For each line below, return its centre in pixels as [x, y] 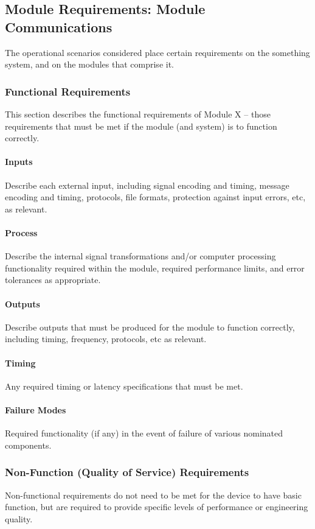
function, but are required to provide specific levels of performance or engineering [157, 507]
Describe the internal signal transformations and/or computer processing [140, 256]
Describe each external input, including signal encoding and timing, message [147, 185]
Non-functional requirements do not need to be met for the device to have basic [153, 495]
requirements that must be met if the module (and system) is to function [141, 126]
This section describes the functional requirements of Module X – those [138, 114]
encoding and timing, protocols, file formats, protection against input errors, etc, [155, 197]
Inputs [19, 162]
